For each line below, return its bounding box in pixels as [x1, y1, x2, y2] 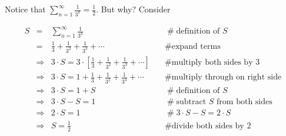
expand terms [171, 42, 221, 51]
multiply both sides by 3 [171, 58, 260, 67]
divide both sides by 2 [171, 121, 251, 130]
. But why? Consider [96, 3, 171, 15]
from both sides [217, 98, 272, 107]
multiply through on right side [171, 73, 282, 82]
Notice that [5, 3, 46, 15]
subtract [176, 98, 207, 107]
